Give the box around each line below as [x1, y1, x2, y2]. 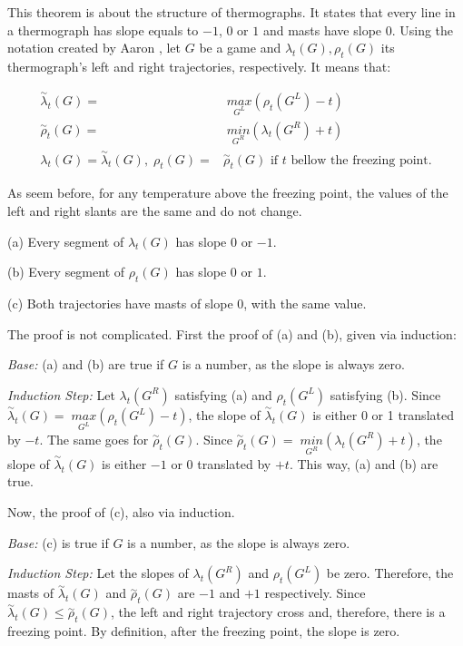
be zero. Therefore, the [326, 563, 454, 582]
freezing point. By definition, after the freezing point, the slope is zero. [7, 622, 400, 641]
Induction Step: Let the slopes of [7, 563, 189, 582]
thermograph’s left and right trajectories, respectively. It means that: [7, 56, 391, 75]
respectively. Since [264, 583, 366, 602]
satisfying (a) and [174, 385, 272, 404]
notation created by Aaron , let [7, 38, 182, 57]
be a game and [199, 38, 281, 57]
